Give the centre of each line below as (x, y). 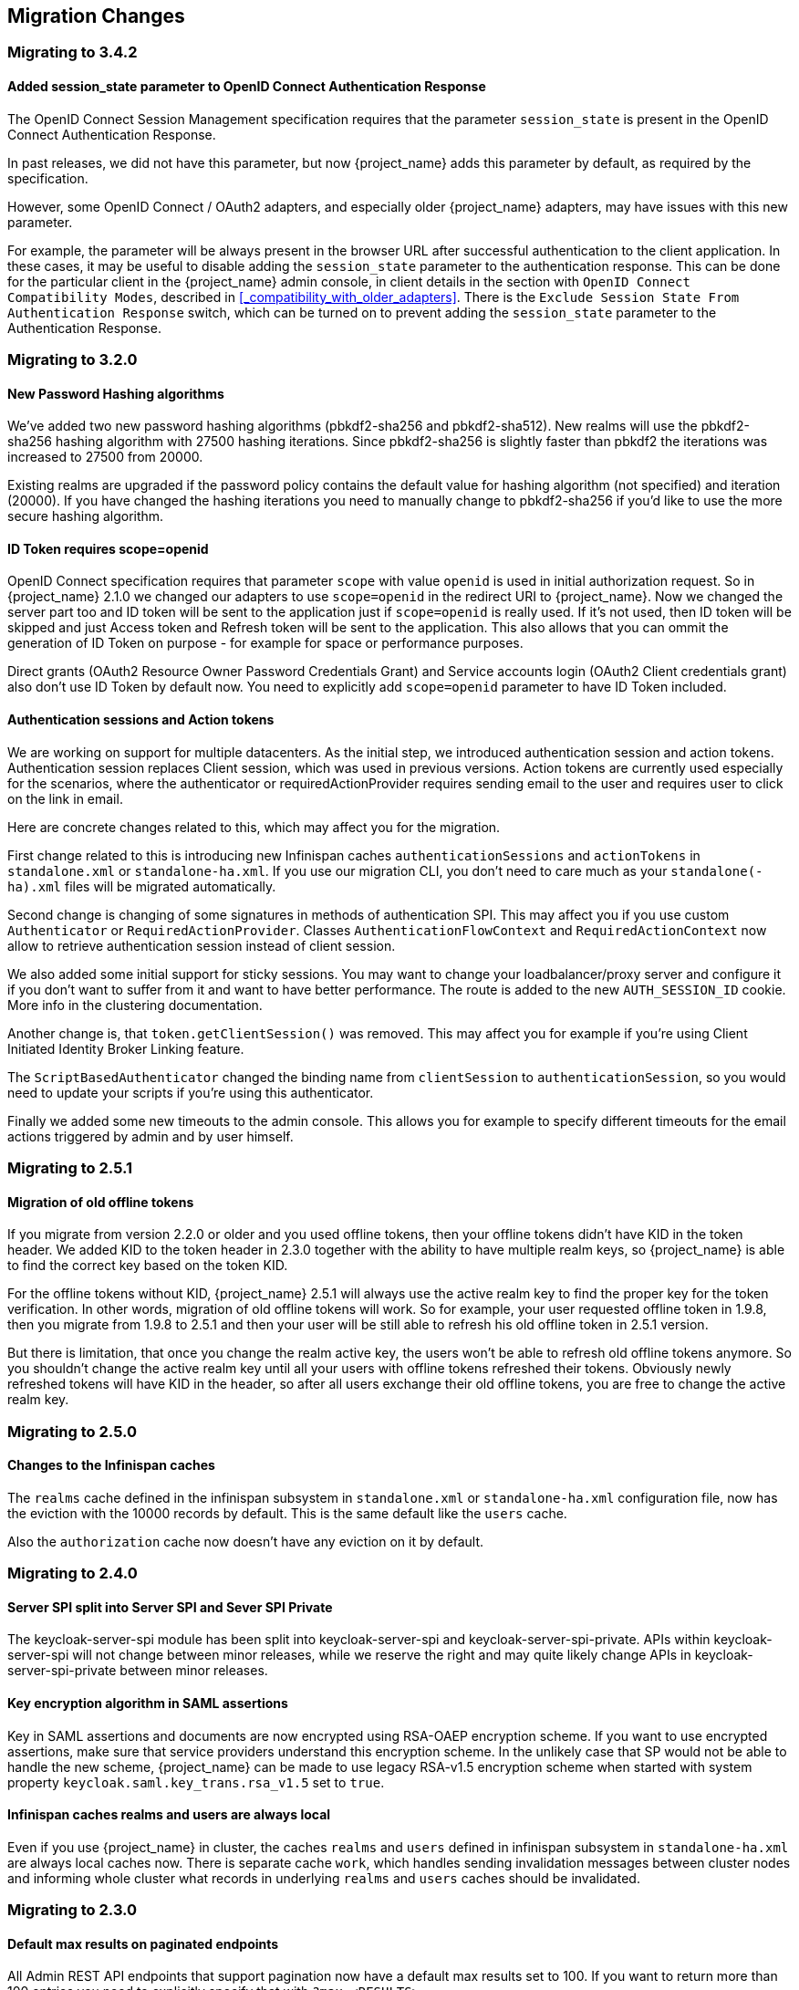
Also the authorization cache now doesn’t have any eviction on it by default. (246, 1541)
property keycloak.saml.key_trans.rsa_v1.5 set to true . (196, 1782)
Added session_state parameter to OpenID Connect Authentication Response (247, 87)
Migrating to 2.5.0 (72, 1431)
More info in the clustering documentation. (135, 1005)
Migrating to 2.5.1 (70, 1168)
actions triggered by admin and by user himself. (150, 1136)
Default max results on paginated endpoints (143, 1943)
